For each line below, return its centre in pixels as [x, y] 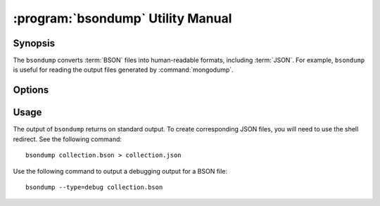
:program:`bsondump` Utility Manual [122, 18]
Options [31, 90]
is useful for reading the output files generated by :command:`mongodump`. [123, 70]
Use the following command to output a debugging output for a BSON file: [120, 171]
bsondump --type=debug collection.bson [94, 187]
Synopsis [34, 43]
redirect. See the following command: [68, 139]
